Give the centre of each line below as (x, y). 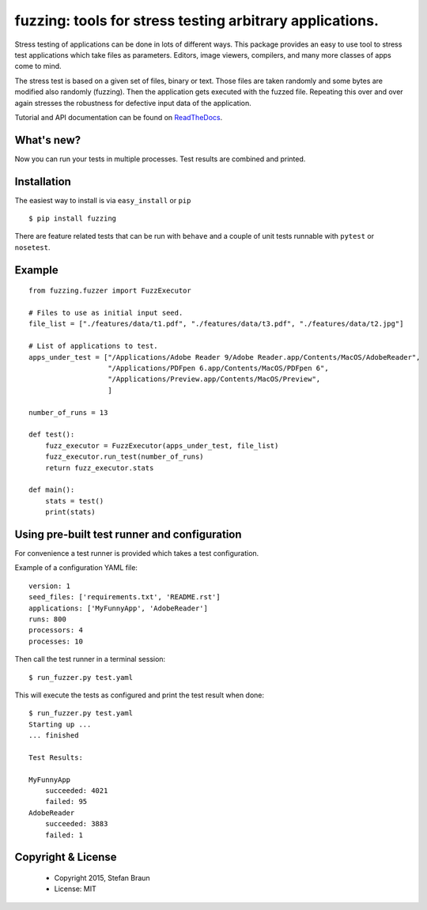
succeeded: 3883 (76, 824)
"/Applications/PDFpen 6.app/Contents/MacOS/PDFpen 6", (218, 368)
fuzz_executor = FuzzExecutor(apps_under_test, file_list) (162, 446)
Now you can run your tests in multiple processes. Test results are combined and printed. (160, 159)
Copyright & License (66, 857)
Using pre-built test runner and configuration (128, 534)
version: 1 (50, 586)
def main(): (52, 490)
